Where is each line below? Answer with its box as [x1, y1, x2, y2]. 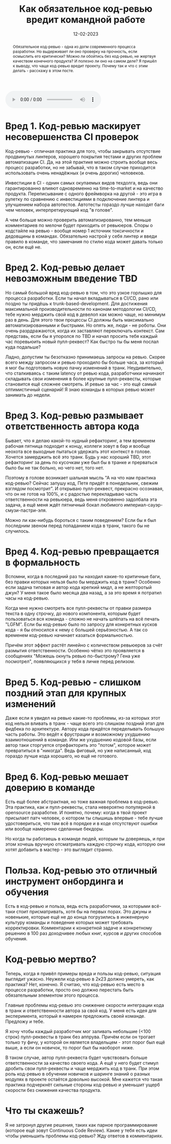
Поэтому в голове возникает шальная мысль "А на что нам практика [5, 474, 156, 481]
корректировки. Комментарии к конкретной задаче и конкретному [5, 925, 152, 931]
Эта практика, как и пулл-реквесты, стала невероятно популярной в [5, 804, 156, 810]
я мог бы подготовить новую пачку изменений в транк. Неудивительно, [5, 364, 162, 371]
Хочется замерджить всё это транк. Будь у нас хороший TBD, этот [5, 453, 152, 460]
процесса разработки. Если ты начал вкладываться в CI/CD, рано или [5, 295, 159, 301]
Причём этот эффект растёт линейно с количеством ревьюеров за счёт [5, 642, 163, 648]
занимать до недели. [5, 392, 51, 398]
